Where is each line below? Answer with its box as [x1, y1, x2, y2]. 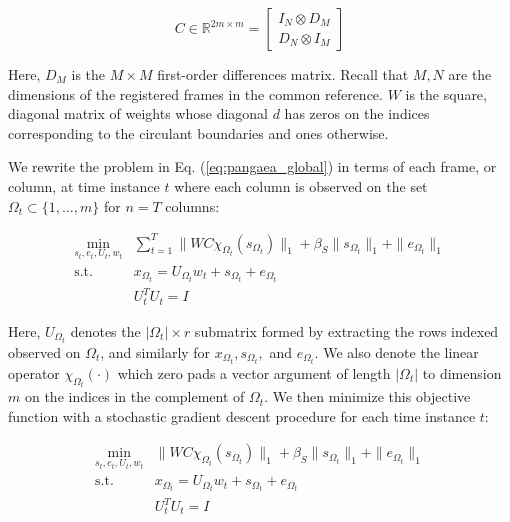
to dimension [422, 362, 502, 383]
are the [448, 64, 492, 84]
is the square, [405, 83, 487, 104]
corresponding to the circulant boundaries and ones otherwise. [8, 122, 389, 143]
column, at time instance [8, 175, 160, 196]
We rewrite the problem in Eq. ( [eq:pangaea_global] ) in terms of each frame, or [8, 156, 497, 177]
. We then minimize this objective [264, 386, 471, 407]
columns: [165, 195, 220, 216]
